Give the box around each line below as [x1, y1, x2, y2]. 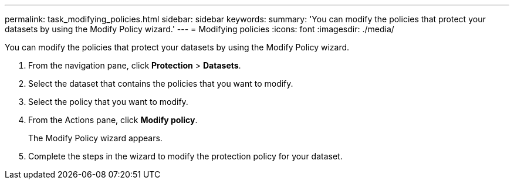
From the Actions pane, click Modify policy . [28, 115, 198, 125]
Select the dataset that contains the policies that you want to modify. [28, 79, 293, 88]
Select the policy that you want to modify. [28, 97, 188, 107]
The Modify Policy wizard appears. [28, 133, 163, 143]
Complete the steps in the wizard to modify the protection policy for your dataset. [28, 151, 343, 161]
